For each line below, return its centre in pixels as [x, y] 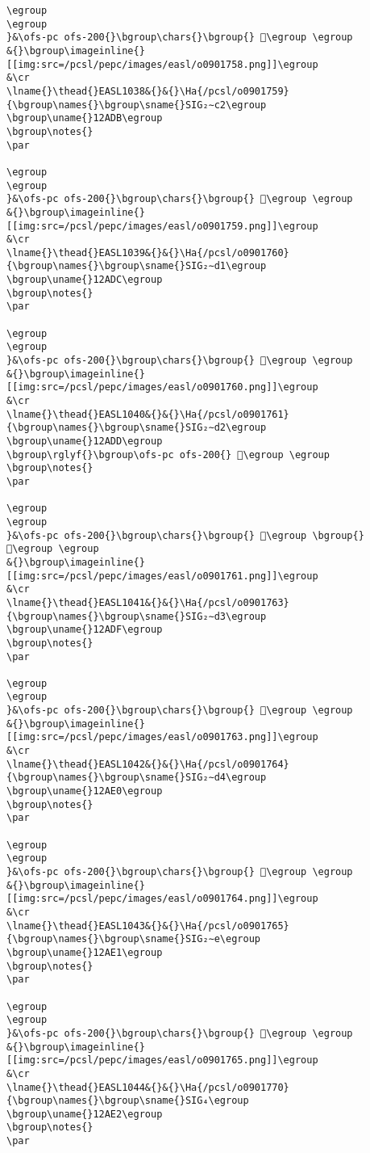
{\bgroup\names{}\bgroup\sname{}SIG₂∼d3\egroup [137, 616]
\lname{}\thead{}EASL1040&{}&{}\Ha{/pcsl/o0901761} [148, 414]
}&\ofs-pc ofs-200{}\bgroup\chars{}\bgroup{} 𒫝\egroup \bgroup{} [185, 535]
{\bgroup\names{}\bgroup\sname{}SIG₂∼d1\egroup [137, 266]
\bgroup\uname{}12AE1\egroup [85, 952]
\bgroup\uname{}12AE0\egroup [85, 791]
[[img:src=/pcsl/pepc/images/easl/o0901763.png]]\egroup [162, 737]
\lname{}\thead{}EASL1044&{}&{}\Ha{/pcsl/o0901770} [148, 1087]
